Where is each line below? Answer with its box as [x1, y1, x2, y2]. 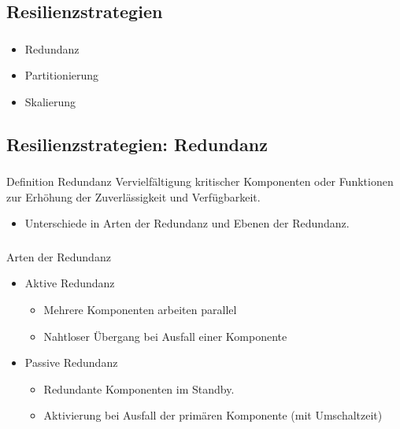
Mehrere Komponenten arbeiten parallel [43, 301, 237, 318]
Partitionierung [24, 67, 99, 83]
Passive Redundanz [24, 354, 118, 371]
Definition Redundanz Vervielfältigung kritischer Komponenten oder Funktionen [6, 173, 394, 190]
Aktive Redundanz [24, 275, 115, 291]
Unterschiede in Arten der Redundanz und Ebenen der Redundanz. [24, 215, 350, 231]
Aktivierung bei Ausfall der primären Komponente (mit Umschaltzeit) [43, 407, 383, 423]
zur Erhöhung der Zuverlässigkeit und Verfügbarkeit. [6, 188, 261, 205]
